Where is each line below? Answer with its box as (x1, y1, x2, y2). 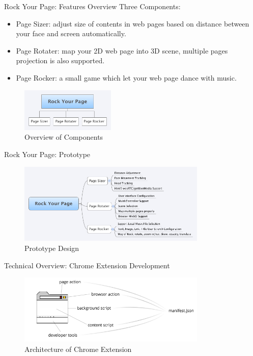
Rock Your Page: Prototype (4, 148, 91, 159)
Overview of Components (24, 132, 103, 142)
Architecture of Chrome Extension (24, 343, 132, 354)
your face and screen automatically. (16, 28, 126, 39)
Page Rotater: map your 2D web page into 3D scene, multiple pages (16, 45, 228, 56)
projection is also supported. (16, 55, 105, 66)
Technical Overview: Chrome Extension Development (4, 260, 170, 270)
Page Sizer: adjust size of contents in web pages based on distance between (16, 18, 249, 29)
